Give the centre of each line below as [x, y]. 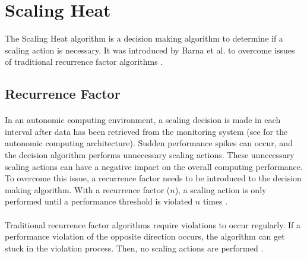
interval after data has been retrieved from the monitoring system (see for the [146, 131]
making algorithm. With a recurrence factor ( [88, 189]
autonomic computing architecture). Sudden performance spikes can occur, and [149, 143]
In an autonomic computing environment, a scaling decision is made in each [143, 120]
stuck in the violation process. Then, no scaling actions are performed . [134, 248]
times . [215, 201]
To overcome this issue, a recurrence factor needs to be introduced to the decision [153, 178]
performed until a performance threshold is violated [99, 201]
